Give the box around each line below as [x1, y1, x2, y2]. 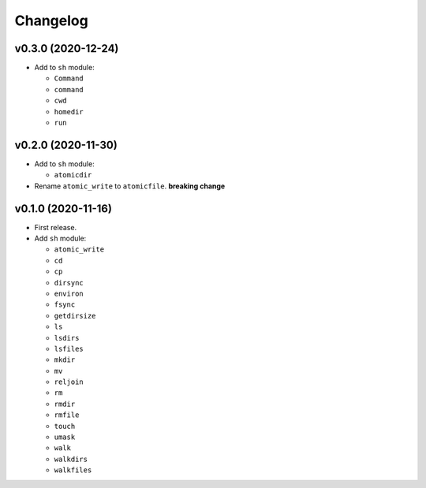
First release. [34, 222, 77, 232]
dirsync [54, 278, 84, 287]
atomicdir [54, 170, 92, 180]
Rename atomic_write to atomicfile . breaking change [34, 181, 226, 191]
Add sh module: [34, 233, 87, 243]
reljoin [54, 378, 84, 386]
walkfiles [54, 466, 92, 475]
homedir [54, 107, 84, 116]
